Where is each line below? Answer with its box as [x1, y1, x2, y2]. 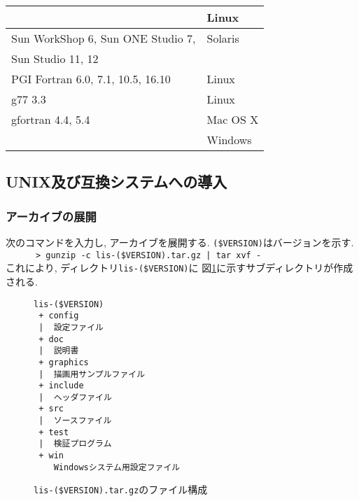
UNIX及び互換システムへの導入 [6, 171, 227, 192]
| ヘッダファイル [38, 392, 112, 402]
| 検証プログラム [38, 439, 112, 449]
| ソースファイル [38, 416, 112, 426]
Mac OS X [206, 111, 259, 127]
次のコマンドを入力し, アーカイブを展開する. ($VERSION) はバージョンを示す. [6, 235, 354, 249]
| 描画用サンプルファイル [38, 369, 146, 379]
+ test [38, 427, 69, 437]
